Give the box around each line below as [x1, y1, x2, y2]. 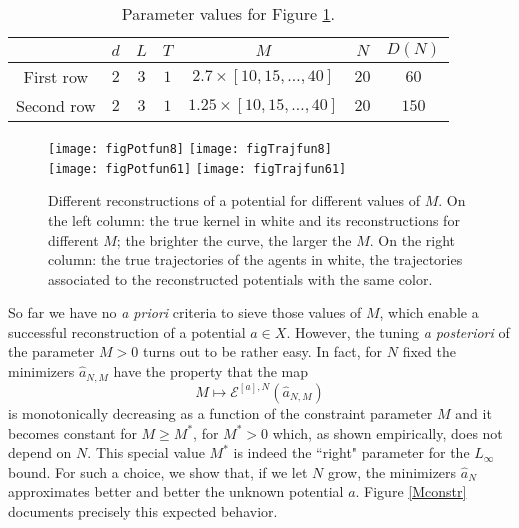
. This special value [87, 442, 205, 463]
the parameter [8, 341, 95, 362]
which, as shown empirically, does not [272, 422, 503, 443]
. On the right [369, 229, 456, 250]
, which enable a [379, 302, 479, 323]
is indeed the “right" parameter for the [233, 442, 470, 463]
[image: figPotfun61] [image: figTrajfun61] [48, 161, 347, 176]
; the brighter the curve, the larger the [116, 229, 352, 250]
